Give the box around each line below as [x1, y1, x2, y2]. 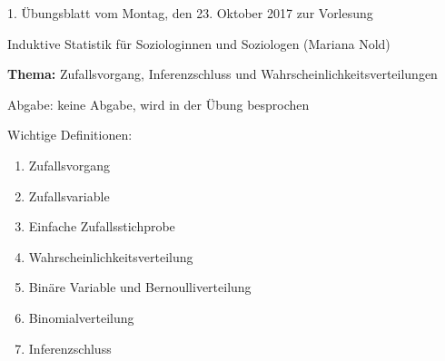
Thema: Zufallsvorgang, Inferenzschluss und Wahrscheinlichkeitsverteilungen [7, 64, 438, 83]
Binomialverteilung [28, 307, 134, 327]
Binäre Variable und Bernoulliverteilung [28, 278, 252, 297]
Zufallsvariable [28, 186, 110, 205]
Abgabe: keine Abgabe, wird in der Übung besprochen [7, 94, 310, 113]
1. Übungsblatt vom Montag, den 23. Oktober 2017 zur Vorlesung [7, 4, 373, 22]
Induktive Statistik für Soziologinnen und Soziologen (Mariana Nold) [7, 34, 391, 53]
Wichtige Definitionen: [7, 125, 133, 144]
